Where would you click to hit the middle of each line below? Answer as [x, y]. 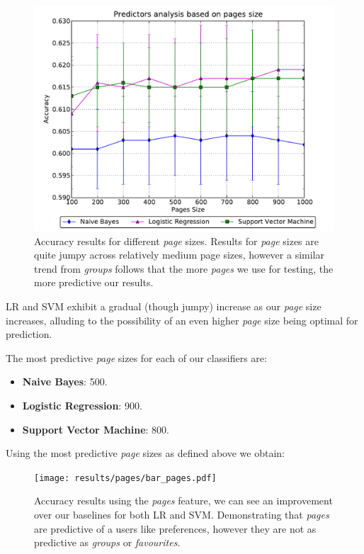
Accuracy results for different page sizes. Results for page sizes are [176, 241]
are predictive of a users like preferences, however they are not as [175, 528]
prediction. [29, 334]
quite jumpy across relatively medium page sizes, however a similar [179, 255]
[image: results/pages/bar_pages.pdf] [125, 478]
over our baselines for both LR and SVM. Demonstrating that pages [182, 514]
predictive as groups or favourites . [107, 542]
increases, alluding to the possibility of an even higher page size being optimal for [182, 320]
